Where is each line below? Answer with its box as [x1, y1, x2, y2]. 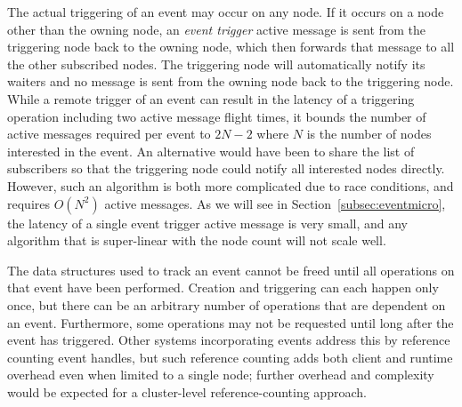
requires [7, 194, 50, 212]
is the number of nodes [306, 124, 432, 143]
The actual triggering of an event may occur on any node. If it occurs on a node [7, 3, 444, 20]
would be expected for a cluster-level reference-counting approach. [7, 382, 367, 401]
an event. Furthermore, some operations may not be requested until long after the [7, 313, 454, 331]
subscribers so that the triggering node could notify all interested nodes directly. [7, 159, 445, 178]
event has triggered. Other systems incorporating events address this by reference [7, 331, 450, 349]
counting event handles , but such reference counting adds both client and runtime [7, 347, 453, 366]
